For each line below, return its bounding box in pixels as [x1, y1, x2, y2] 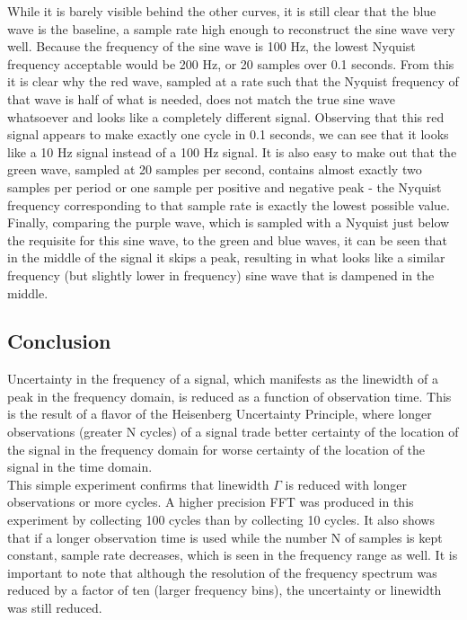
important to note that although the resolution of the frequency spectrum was [7, 562, 437, 581]
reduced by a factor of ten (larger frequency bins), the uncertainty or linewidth [7, 580, 442, 599]
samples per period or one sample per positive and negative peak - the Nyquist [7, 177, 442, 196]
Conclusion [7, 327, 111, 355]
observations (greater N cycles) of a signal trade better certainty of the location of [7, 422, 459, 441]
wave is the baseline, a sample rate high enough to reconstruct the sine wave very [7, 19, 455, 38]
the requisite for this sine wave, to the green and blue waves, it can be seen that [7, 230, 448, 249]
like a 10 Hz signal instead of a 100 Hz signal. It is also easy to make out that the [7, 142, 457, 161]
